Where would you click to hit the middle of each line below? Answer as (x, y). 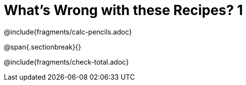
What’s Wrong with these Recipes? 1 (123, 10)
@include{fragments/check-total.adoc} (66, 62)
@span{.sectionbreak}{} (43, 47)
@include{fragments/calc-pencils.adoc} (68, 32)
